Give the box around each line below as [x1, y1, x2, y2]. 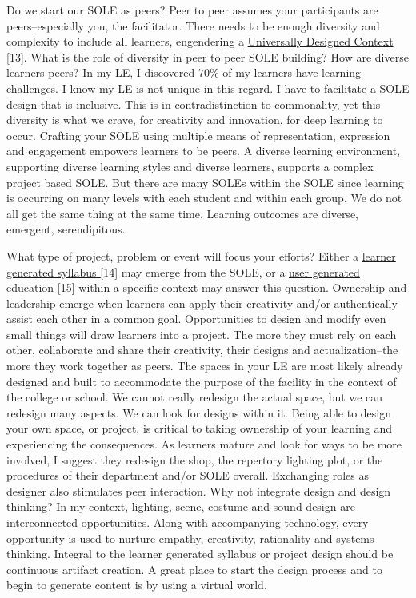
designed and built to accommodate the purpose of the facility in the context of [6, 373, 397, 389]
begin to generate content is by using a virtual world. [6, 576, 267, 593]
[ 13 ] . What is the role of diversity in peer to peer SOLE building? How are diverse [6, 48, 409, 65]
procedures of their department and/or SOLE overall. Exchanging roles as [6, 467, 370, 484]
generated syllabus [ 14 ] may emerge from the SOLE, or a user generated [6, 263, 360, 280]
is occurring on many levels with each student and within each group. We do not [6, 189, 402, 206]
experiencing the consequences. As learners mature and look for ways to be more [6, 436, 402, 452]
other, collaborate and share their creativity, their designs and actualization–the [6, 341, 398, 358]
